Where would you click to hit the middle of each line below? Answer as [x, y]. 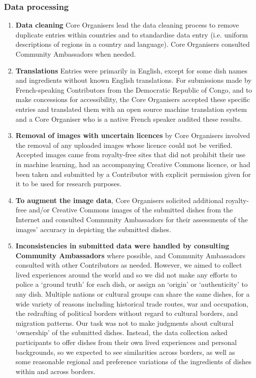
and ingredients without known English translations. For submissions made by [133, 80]
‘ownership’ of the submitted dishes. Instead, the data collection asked [122, 332]
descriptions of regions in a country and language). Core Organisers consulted [133, 44]
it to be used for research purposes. [68, 184]
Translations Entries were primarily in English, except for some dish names [131, 70]
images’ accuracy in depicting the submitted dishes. [93, 229]
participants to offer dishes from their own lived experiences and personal [126, 342]
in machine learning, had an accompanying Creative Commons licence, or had [133, 164]
